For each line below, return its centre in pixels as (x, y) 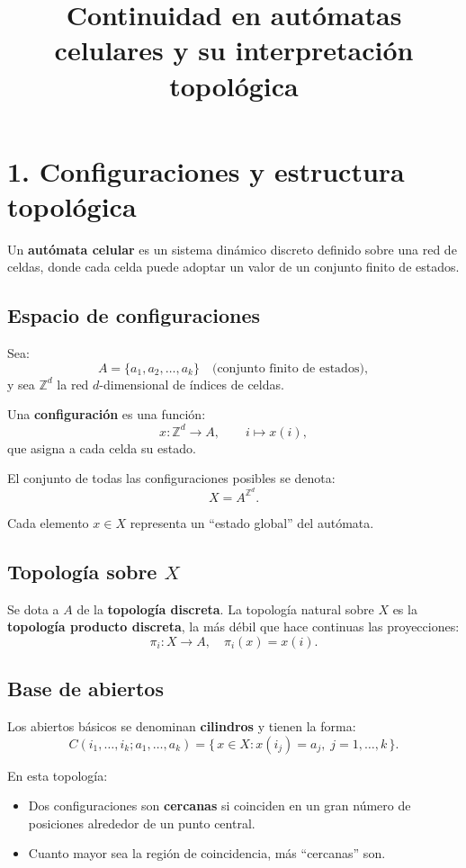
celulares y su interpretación (234, 50)
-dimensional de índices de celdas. (192, 384)
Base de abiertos (85, 689)
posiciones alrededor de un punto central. (142, 823)
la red (73, 384)
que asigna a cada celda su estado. (102, 447)
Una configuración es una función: (107, 414)
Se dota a (33, 608)
